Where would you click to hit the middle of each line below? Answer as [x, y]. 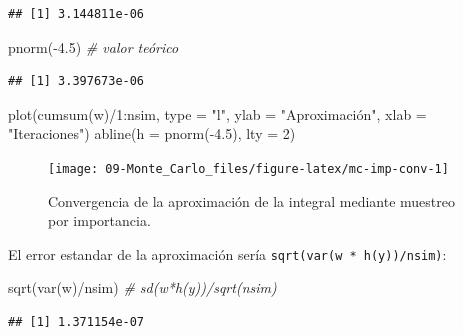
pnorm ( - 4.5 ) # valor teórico [93, 46]
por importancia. [99, 220]
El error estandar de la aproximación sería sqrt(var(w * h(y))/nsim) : [227, 253]
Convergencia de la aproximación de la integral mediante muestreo [251, 200]
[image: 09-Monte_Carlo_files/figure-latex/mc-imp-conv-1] [248, 168]
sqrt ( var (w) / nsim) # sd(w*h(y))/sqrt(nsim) [142, 287]
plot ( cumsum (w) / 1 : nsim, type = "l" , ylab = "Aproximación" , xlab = [217, 113]
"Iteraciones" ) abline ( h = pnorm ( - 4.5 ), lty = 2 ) [152, 133]
